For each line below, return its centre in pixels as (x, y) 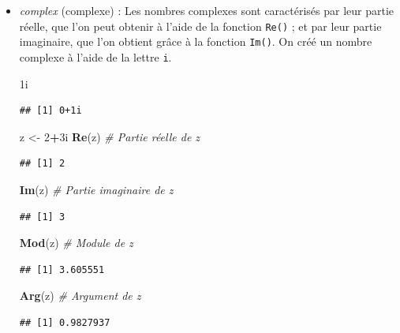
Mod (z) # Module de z (76, 243)
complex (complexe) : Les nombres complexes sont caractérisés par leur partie (207, 10)
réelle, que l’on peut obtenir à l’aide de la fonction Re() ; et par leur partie (200, 26)
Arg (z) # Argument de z (80, 296)
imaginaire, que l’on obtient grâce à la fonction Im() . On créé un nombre (196, 41)
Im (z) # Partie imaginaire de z (96, 189)
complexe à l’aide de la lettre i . (95, 56)
